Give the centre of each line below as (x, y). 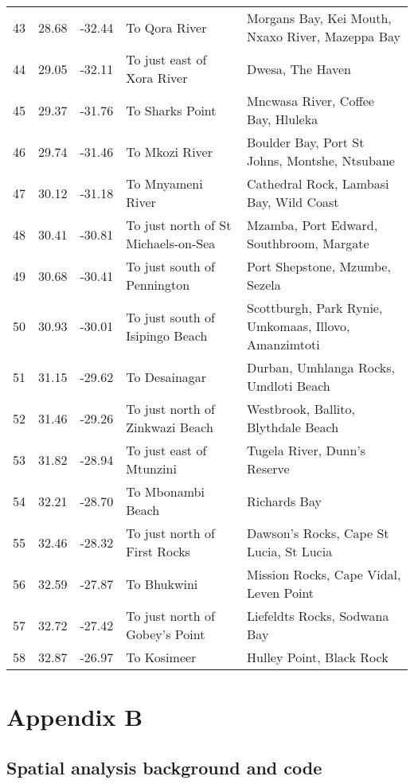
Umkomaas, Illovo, (299, 326)
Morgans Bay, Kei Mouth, (319, 18)
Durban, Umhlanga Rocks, (321, 367)
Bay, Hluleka (283, 119)
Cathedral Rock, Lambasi (318, 183)
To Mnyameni (164, 183)
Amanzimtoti (283, 344)
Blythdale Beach (293, 427)
